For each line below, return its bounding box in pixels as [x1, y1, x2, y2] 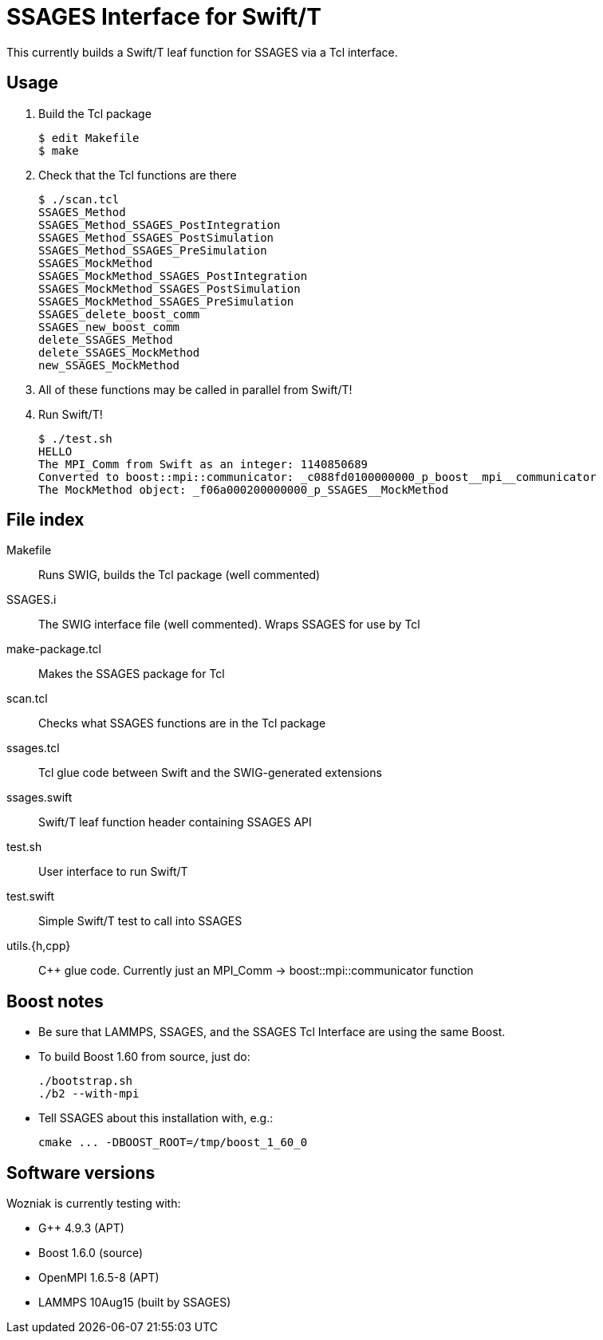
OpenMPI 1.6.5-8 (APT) [38, 1271, 160, 1285]
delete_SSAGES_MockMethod [38, 345, 200, 359]
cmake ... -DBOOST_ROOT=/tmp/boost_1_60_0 [38, 1136, 308, 1149]
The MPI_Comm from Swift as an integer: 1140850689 [38, 457, 368, 471]
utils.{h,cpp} [6, 939, 71, 953]
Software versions [6, 1162, 156, 1183]
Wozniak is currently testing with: [6, 1196, 181, 1211]
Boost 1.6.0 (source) [38, 1246, 144, 1260]
